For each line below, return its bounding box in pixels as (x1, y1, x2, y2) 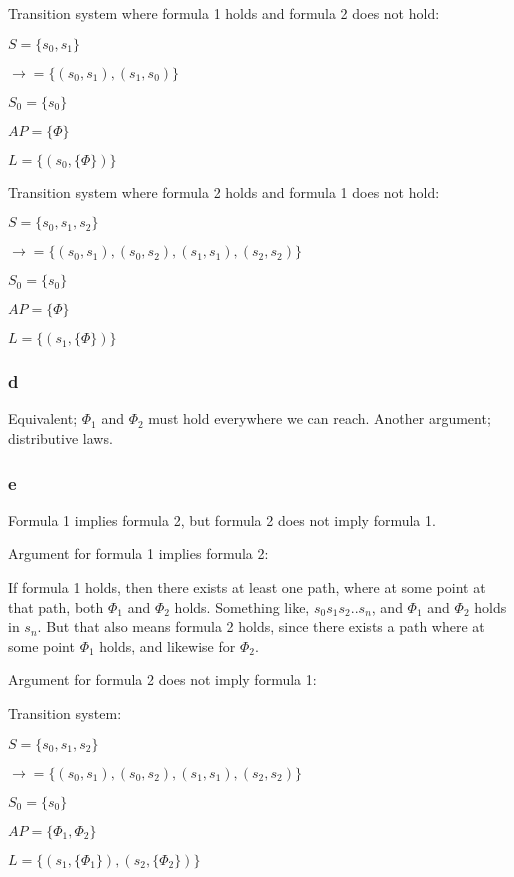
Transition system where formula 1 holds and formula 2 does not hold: (8, 3, 440, 23)
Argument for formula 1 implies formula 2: (8, 543, 269, 564)
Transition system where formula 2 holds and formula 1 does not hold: (8, 181, 440, 202)
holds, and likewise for (99, 635, 236, 656)
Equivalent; (8, 408, 78, 429)
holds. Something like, (174, 596, 310, 617)
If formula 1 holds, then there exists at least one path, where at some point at (8, 577, 486, 597)
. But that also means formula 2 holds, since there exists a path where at (37, 616, 485, 637)
